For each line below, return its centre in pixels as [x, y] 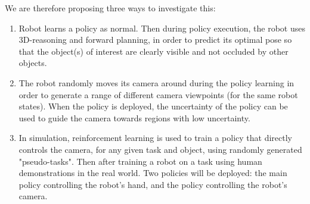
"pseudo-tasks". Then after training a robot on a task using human [140, 161]
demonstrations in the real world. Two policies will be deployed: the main [153, 173]
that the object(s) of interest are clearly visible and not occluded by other [154, 51]
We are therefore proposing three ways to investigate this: [110, 8]
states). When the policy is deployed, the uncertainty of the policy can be [153, 106]
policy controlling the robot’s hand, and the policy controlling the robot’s [153, 184]
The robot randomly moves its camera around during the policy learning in [156, 82]
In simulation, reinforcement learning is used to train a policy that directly [155, 138]
